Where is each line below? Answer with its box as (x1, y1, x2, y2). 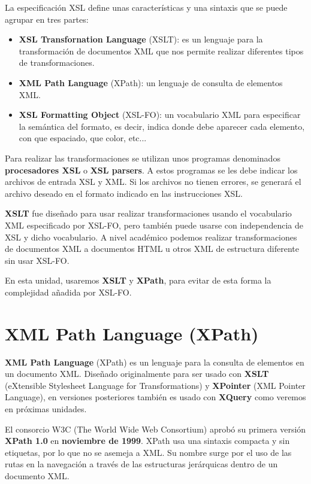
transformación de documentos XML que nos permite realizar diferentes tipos (19, 44, 304, 57)
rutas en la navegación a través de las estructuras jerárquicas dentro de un (5, 458, 278, 470)
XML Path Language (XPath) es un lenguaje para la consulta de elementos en (5, 355, 304, 368)
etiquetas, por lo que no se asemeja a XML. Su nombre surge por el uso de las (5, 446, 292, 458)
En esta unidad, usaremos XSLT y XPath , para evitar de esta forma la (5, 274, 271, 287)
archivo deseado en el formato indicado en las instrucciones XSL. (5, 187, 243, 199)
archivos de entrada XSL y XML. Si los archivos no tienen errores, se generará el (5, 175, 301, 188)
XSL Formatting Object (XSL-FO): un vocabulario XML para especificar (19, 108, 301, 121)
